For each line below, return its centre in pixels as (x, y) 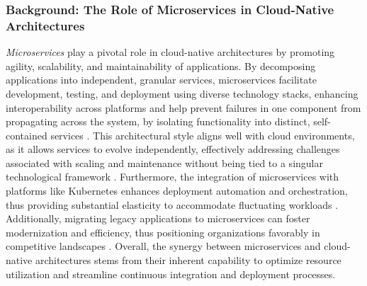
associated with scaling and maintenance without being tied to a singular (164, 162)
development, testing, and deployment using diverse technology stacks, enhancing (182, 93)
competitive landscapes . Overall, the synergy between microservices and (163, 246)
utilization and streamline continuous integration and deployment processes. (171, 274)
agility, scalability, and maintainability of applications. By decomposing (161, 65)
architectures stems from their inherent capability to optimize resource (188, 260)
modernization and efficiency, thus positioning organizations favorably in (163, 232)
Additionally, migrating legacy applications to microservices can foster (158, 218)
